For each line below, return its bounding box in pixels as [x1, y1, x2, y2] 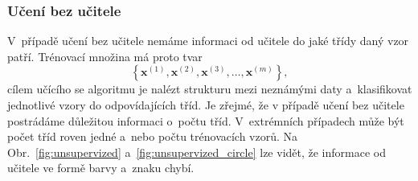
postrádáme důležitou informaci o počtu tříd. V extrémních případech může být [7, 112, 404, 129]
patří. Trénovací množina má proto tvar [7, 47, 203, 64]
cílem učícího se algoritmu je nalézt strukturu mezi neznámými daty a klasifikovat [7, 80, 412, 97]
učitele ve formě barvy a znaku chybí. [7, 159, 195, 176]
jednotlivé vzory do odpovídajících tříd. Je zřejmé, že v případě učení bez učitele [7, 97, 404, 113]
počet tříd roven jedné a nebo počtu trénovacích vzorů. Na [7, 128, 298, 145]
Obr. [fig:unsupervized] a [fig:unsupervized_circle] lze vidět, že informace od [7, 143, 386, 160]
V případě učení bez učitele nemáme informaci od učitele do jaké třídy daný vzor [7, 32, 409, 49]
